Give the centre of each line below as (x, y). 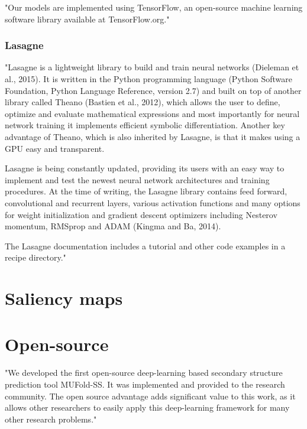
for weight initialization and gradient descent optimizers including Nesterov (141, 214)
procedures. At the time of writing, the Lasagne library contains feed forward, (146, 191)
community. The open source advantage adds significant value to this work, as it (150, 396)
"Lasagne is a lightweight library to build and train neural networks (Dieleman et (152, 67)
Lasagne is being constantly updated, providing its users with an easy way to (145, 168)
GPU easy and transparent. (55, 148)
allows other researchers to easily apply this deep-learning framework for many (147, 407)
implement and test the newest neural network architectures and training (137, 179)
